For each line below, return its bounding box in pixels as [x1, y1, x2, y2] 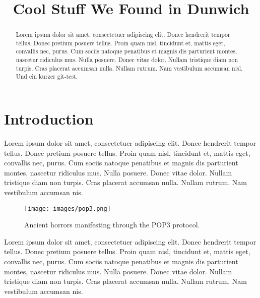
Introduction [4, 108, 94, 129]
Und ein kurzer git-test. [16, 72, 78, 81]
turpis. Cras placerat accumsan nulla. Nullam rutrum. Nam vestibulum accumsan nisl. [16, 64, 243, 72]
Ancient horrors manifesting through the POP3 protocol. [24, 219, 200, 230]
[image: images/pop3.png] [24, 205, 111, 212]
